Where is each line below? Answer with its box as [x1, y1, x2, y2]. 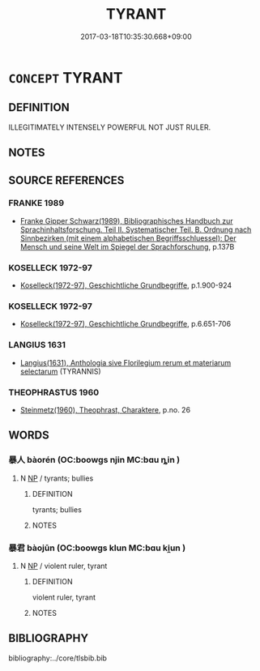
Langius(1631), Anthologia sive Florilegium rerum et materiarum [19, 357, 232, 367]
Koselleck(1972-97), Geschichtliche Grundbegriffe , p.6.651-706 [19, 319, 232, 329]
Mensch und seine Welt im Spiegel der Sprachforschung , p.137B [19, 241, 235, 251]
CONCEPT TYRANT [8, 68, 123, 87]
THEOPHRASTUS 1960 [8, 387, 100, 398]
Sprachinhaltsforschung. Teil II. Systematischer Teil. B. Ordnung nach [19, 224, 252, 234]
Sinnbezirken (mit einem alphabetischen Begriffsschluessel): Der [19, 233, 237, 243]
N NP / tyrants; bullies [19, 473, 94, 483]
